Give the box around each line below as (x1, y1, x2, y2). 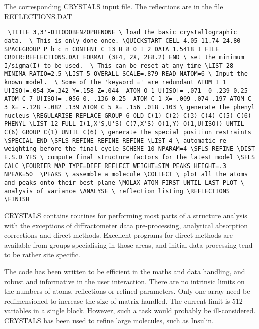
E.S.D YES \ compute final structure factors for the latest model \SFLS (4, 154, 255, 161)
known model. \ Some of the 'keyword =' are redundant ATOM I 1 (4, 79, 226, 86)
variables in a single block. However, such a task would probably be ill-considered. (4, 305, 256, 316)
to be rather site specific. (4, 249, 80, 260)
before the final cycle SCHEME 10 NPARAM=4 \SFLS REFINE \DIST (40, 145, 255, 153)
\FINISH (4, 196, 30, 203)
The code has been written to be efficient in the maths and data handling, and (4, 266, 245, 276)
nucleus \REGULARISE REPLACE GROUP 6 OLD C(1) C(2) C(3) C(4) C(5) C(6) (4, 112, 251, 119)
